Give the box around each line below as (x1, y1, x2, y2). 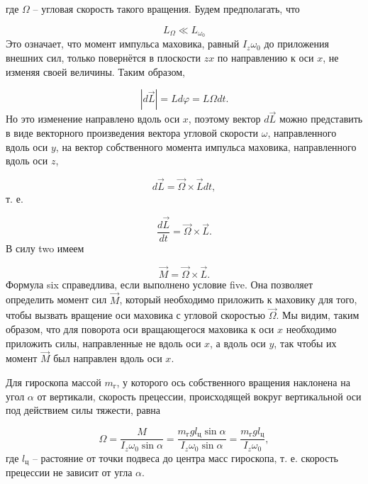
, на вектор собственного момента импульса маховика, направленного (55, 139, 357, 154)
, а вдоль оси (210, 335, 266, 350)
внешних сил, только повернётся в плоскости (6, 50, 201, 65)
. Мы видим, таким (276, 308, 359, 322)
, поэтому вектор (188, 111, 261, 126)
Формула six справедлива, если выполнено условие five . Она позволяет (6, 276, 313, 291)
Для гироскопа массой (6, 374, 101, 389)
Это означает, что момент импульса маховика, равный (6, 36, 240, 51)
